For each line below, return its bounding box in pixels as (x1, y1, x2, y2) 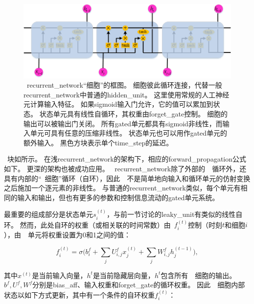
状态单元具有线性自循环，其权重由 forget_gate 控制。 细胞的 (39, 109, 228, 119)
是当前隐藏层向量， (92, 270, 155, 280)
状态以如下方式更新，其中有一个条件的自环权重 (4, 289, 155, 300)
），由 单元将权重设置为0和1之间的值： (4, 229, 131, 239)
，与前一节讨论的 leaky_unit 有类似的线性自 (107, 209, 243, 219)
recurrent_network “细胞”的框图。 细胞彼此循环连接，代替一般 (27, 80, 222, 90)
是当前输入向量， (32, 270, 87, 280)
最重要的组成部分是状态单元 (4, 209, 93, 219)
